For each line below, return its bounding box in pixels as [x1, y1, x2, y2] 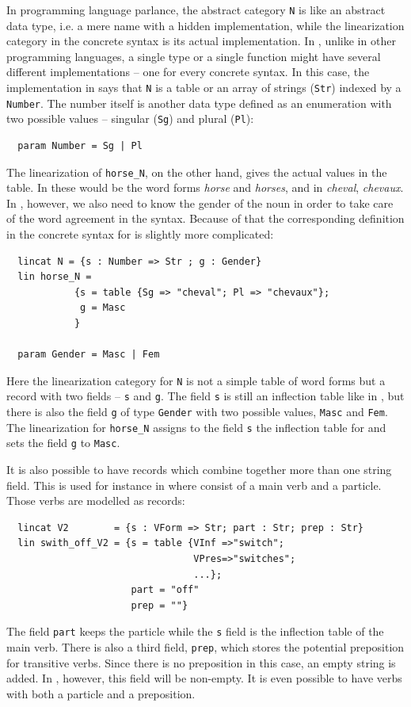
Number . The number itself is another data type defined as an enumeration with [6, 94, 392, 111]
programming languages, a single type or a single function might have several [6, 48, 381, 64]
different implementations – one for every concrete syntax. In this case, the [6, 63, 370, 80]
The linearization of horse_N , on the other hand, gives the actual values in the [6, 163, 387, 180]
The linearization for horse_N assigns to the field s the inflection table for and [6, 418, 386, 435]
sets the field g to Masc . [6, 434, 120, 451]
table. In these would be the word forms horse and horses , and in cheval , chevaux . [6, 179, 404, 196]
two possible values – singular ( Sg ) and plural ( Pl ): [6, 110, 254, 127]
